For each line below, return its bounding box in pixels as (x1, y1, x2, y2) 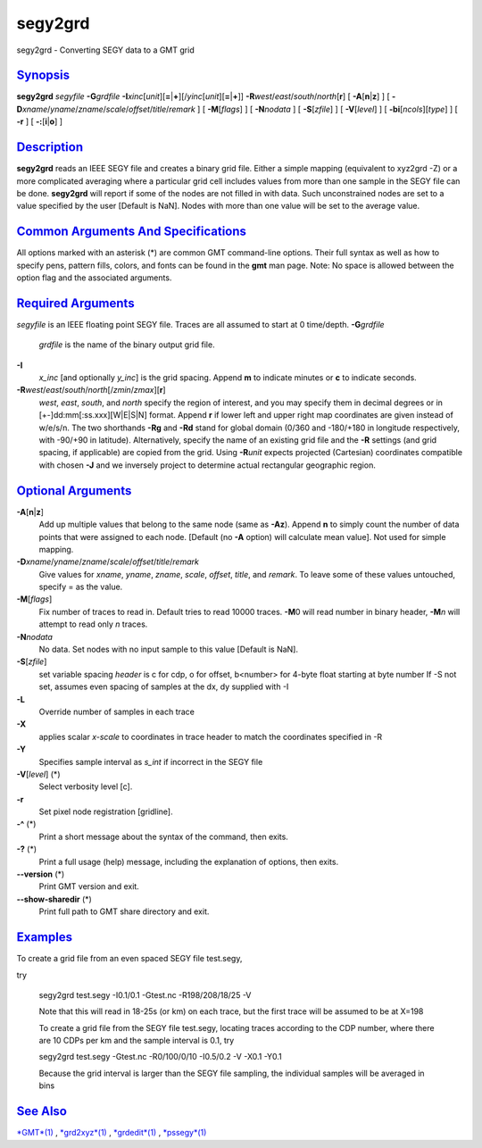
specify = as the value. (38, 581, 123, 593)
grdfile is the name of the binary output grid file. (38, 339, 215, 350)
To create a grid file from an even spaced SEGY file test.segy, (16, 953, 243, 964)
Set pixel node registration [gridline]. (38, 806, 173, 817)
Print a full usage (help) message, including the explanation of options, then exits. (38, 856, 339, 867)
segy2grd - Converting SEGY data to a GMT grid (16, 45, 195, 55)
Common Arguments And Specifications (16, 224, 247, 239)
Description (16, 139, 84, 155)
